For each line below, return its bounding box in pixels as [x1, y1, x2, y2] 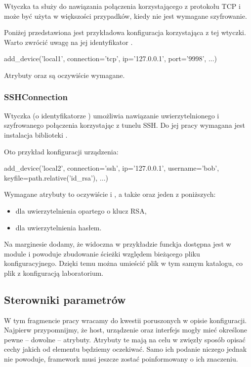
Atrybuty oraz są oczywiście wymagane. [4, 70, 125, 80]
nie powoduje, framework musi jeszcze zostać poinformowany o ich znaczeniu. [4, 354, 238, 364]
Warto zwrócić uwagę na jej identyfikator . [4, 37, 133, 47]
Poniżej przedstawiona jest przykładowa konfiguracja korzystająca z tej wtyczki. [4, 27, 246, 37]
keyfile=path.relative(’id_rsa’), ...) [4, 172, 108, 183]
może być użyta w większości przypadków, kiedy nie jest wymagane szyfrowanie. [4, 10, 247, 21]
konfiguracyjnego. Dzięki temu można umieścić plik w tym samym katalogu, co [4, 258, 243, 268]
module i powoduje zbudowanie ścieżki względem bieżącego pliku [4, 248, 200, 258]
